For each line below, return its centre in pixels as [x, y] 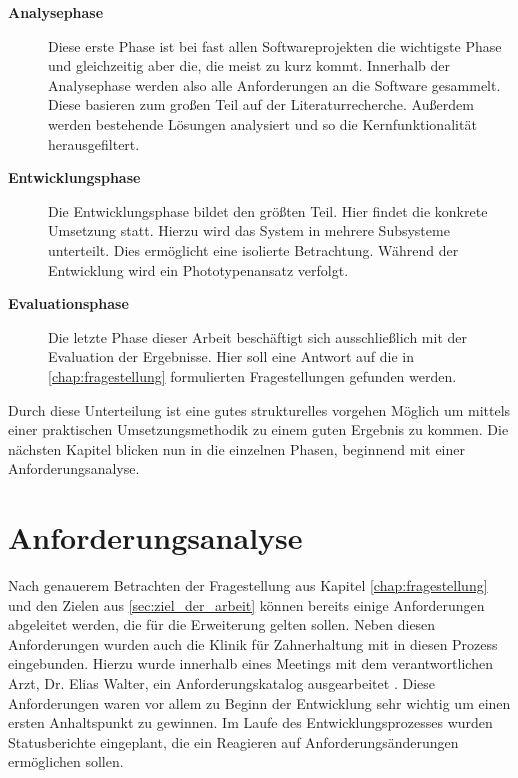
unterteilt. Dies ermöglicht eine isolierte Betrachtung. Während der [253, 249]
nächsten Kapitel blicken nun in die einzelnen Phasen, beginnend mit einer [236, 448]
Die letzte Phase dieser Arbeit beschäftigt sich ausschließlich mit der [257, 336]
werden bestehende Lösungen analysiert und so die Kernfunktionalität [262, 123]
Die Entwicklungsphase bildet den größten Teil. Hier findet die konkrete [268, 210]
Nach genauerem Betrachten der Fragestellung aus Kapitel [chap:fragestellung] [248, 585]
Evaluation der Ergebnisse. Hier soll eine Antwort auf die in [231, 356]
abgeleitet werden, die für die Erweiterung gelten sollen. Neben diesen [222, 624]
